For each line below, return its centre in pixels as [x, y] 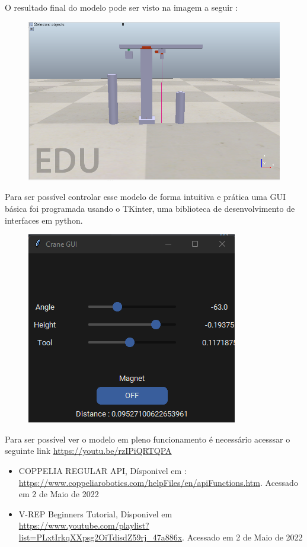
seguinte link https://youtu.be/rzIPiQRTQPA [88, 451]
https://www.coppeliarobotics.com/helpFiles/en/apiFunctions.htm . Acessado [158, 482]
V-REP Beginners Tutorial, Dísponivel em [95, 513]
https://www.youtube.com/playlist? [84, 525]
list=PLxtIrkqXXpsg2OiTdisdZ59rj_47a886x [100, 537]
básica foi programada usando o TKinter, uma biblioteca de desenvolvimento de [150, 208]
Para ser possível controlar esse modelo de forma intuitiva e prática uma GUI [145, 197]
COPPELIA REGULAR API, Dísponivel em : [103, 470]
